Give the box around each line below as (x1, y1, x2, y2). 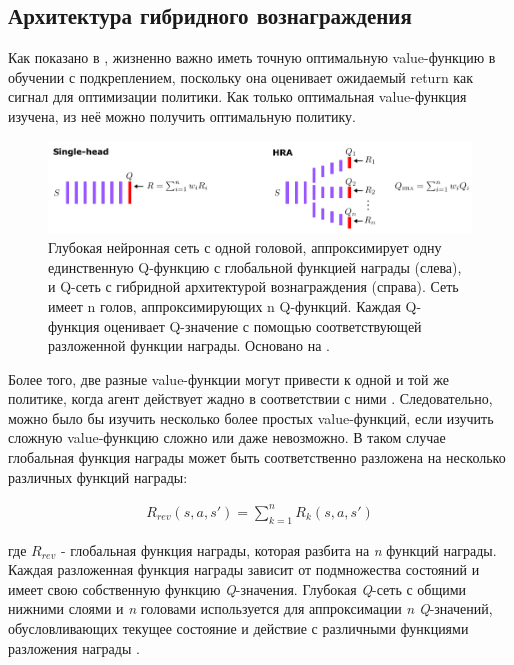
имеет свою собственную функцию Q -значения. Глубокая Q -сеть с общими (8, 578, 467, 599)
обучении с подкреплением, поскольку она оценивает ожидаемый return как (8, 66, 473, 87)
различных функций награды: (8, 466, 188, 487)
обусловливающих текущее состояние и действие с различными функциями (8, 617, 469, 638)
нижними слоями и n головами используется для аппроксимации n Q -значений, (8, 598, 493, 619)
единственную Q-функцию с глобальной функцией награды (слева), (48, 256, 462, 277)
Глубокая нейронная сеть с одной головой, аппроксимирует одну (48, 237, 442, 258)
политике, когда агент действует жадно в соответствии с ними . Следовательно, (8, 388, 493, 409)
